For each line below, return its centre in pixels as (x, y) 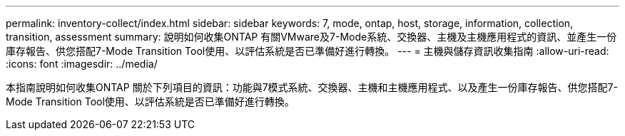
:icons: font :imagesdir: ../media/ (82, 64)
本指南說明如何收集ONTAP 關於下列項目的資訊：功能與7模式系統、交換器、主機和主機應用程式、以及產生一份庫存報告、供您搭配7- (312, 87)
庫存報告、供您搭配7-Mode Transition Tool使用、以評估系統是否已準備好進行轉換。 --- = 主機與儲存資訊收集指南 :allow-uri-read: (308, 51)
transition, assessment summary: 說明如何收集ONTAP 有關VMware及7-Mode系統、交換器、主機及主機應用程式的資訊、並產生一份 (311, 37)
